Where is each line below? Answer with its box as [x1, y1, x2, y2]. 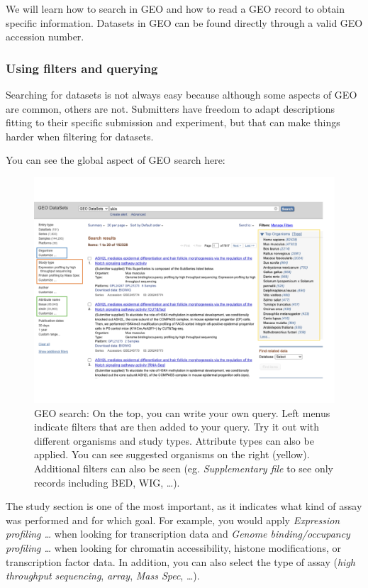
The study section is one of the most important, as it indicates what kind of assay [6, 499, 362, 514]
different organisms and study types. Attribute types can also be [34, 433, 314, 448]
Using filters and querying [6, 59, 158, 77]
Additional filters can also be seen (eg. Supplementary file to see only [34, 460, 334, 475]
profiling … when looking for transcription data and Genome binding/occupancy [6, 526, 350, 541]
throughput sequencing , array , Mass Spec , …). [6, 568, 200, 583]
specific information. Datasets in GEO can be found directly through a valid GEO [6, 15, 363, 30]
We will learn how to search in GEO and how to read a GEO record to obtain [6, 1, 345, 16]
